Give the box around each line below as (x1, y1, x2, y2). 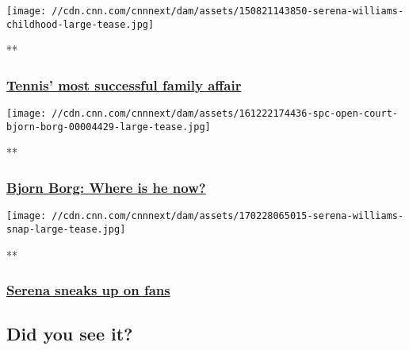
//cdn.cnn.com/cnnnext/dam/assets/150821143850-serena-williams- (52, 6, 404, 17)
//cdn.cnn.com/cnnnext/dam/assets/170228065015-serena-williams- (52, 210, 404, 222)
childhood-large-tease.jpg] (6, 18, 155, 30)
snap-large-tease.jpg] (6, 223, 126, 235)
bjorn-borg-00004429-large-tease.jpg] (6, 121, 211, 133)
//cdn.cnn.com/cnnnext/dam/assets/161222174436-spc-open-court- (52, 108, 398, 120)
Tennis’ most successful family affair (6, 75, 242, 94)
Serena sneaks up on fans (6, 280, 170, 300)
